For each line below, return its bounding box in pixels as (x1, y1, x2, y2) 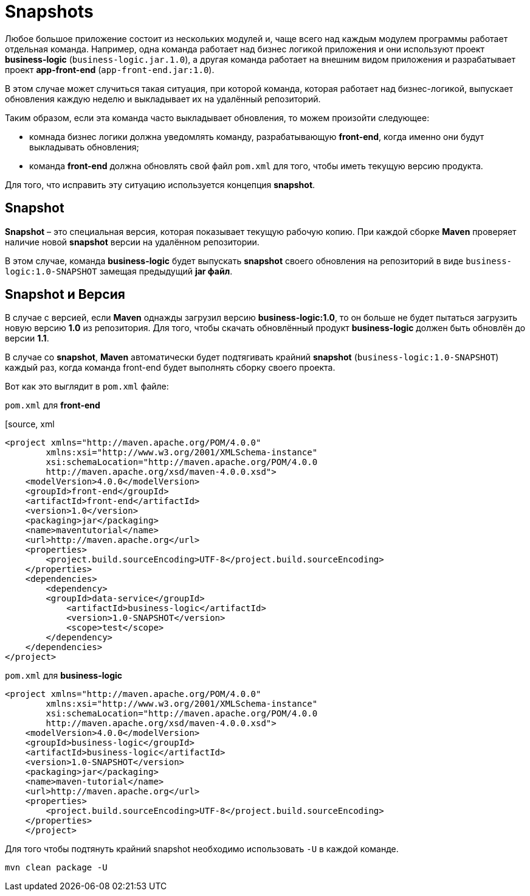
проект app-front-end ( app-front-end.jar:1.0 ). (5, 64, 215, 75)
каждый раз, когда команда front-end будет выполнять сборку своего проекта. (5, 362, 336, 373)
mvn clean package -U (5, 863, 108, 873)
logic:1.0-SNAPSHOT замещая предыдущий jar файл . (5, 265, 233, 276)
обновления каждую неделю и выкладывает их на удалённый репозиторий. (5, 93, 321, 104)
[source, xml (5, 419, 55, 430)
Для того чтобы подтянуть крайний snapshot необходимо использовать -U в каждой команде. (5, 844, 399, 855)
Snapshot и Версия (5, 287, 125, 303)
